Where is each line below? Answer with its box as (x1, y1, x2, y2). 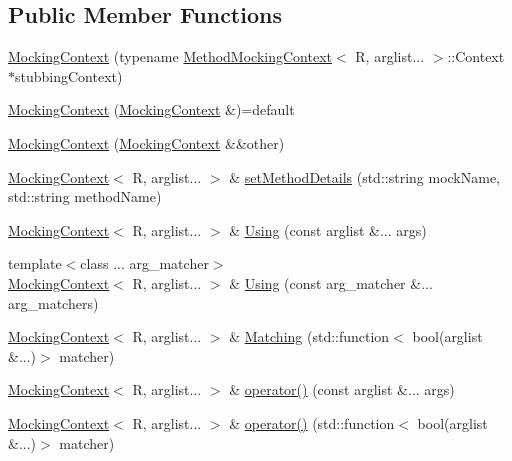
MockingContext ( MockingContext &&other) (8, 132, 285, 153)
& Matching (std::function (229, 326, 390, 347)
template (8, 253, 62, 274)
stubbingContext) (15, 65, 123, 86)
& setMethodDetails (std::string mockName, (229, 166, 501, 187)
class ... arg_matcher (80, 253, 209, 274)
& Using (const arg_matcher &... (229, 272, 433, 293)
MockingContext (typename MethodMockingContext (8, 46, 332, 67)
